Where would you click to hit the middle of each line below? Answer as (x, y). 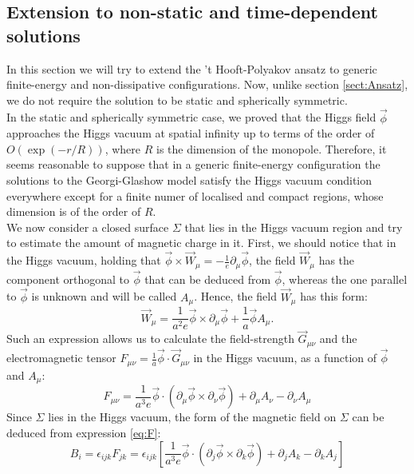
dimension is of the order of (74, 211)
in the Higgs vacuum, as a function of (285, 358)
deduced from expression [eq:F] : (84, 433)
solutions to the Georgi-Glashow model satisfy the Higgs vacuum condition (189, 179)
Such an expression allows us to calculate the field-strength (150, 339)
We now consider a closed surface (88, 227)
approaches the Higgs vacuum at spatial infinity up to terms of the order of (191, 133)
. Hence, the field (235, 296)
